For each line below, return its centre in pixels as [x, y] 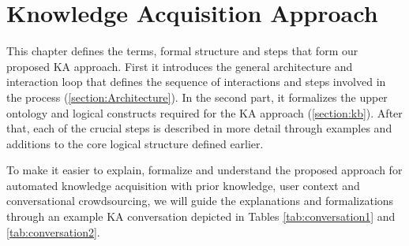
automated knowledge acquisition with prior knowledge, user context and [183, 185]
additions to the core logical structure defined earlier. [135, 143]
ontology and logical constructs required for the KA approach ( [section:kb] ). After [204, 112]
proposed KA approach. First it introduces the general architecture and [180, 66]
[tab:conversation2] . [53, 231]
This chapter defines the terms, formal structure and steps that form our [182, 51]
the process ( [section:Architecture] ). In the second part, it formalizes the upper [197, 97]
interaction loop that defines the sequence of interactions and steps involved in [196, 82]
